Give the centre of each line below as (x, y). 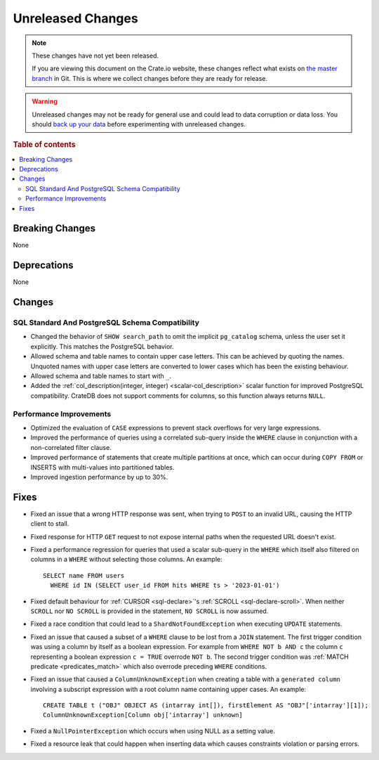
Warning (45, 101)
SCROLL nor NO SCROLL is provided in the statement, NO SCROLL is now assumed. (149, 611)
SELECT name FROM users (84, 575)
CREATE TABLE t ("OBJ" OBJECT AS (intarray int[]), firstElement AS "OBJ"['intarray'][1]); (206, 706)
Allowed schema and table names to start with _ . (101, 376)
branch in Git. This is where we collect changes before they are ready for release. (150, 78)
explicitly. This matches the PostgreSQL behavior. (102, 346)
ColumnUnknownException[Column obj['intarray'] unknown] (143, 715)
